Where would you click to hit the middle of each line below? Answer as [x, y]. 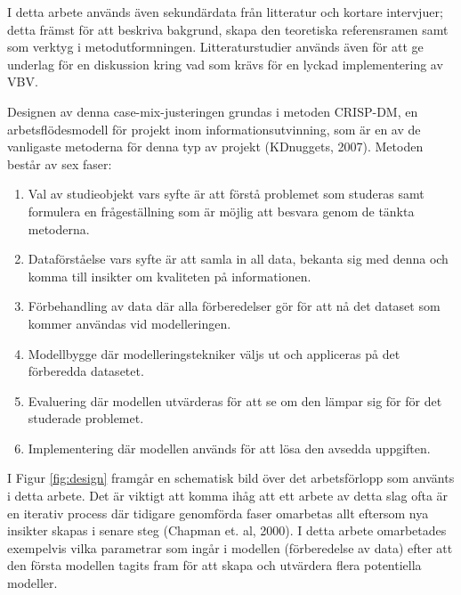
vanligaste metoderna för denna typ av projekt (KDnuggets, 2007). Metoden [215, 147]
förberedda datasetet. [86, 371]
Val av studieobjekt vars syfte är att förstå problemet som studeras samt [226, 194]
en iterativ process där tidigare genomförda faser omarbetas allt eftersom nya [218, 513]
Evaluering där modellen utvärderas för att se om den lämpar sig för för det [235, 400]
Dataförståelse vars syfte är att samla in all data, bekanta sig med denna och [238, 259]
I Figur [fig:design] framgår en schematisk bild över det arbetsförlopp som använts [231, 478]
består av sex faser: [60, 163]
